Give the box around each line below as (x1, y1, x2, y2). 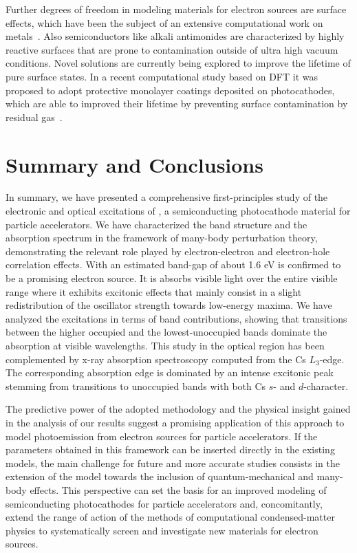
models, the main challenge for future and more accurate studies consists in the (6, 455, 340, 470)
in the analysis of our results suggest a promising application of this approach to (6, 415, 345, 429)
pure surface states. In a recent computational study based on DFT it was (6, 69, 318, 83)
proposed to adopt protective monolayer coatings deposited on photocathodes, (6, 83, 335, 97)
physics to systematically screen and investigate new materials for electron (6, 523, 318, 537)
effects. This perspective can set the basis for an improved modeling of (30, 482, 327, 497)
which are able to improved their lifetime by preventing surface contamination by (6, 96, 348, 111)
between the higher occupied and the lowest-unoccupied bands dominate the (6, 325, 327, 339)
